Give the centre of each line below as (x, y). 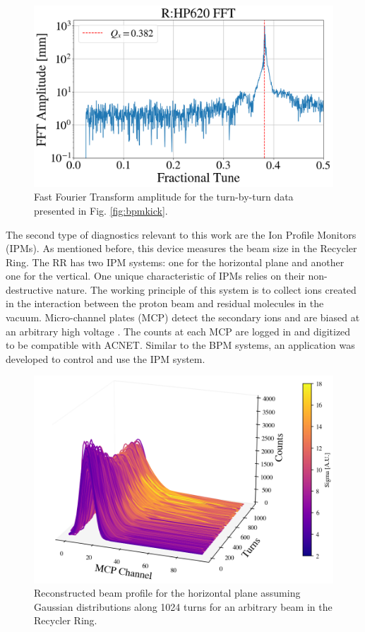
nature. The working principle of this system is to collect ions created (206, 289)
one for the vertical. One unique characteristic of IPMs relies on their (155, 276)
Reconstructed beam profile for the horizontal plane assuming (167, 593)
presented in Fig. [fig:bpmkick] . (101, 210)
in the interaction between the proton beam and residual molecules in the (165, 303)
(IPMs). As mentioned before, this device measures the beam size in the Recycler (181, 248)
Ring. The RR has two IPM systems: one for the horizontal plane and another (175, 262)
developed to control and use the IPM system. (106, 358)
